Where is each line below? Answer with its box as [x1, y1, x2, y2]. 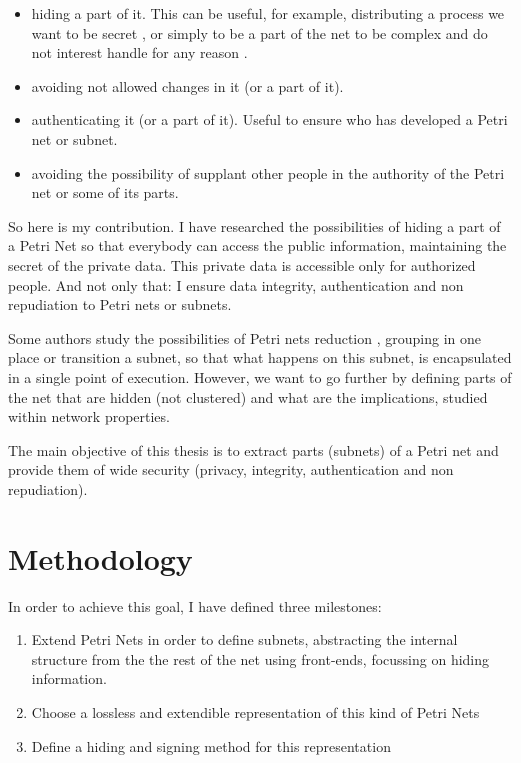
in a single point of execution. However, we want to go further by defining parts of [8, 366, 512, 387]
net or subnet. [31, 128, 118, 149]
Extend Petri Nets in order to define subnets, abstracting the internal [31, 629, 458, 650]
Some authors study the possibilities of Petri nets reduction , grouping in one [8, 327, 481, 348]
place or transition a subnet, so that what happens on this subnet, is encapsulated [8, 347, 512, 368]
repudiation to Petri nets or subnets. [8, 294, 232, 315]
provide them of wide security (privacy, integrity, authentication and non [8, 459, 454, 480]
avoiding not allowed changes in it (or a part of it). [31, 75, 344, 96]
